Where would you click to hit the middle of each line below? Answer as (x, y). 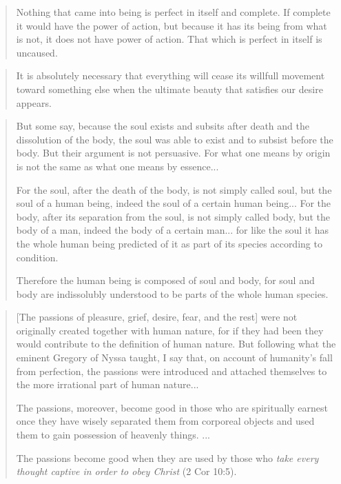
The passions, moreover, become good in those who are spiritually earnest (172, 407)
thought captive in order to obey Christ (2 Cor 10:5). (126, 471)
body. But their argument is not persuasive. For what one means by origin (173, 153)
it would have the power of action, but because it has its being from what (172, 25)
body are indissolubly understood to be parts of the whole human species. (172, 293)
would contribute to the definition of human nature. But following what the (176, 344)
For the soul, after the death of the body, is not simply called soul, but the (174, 189)
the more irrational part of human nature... (107, 384)
